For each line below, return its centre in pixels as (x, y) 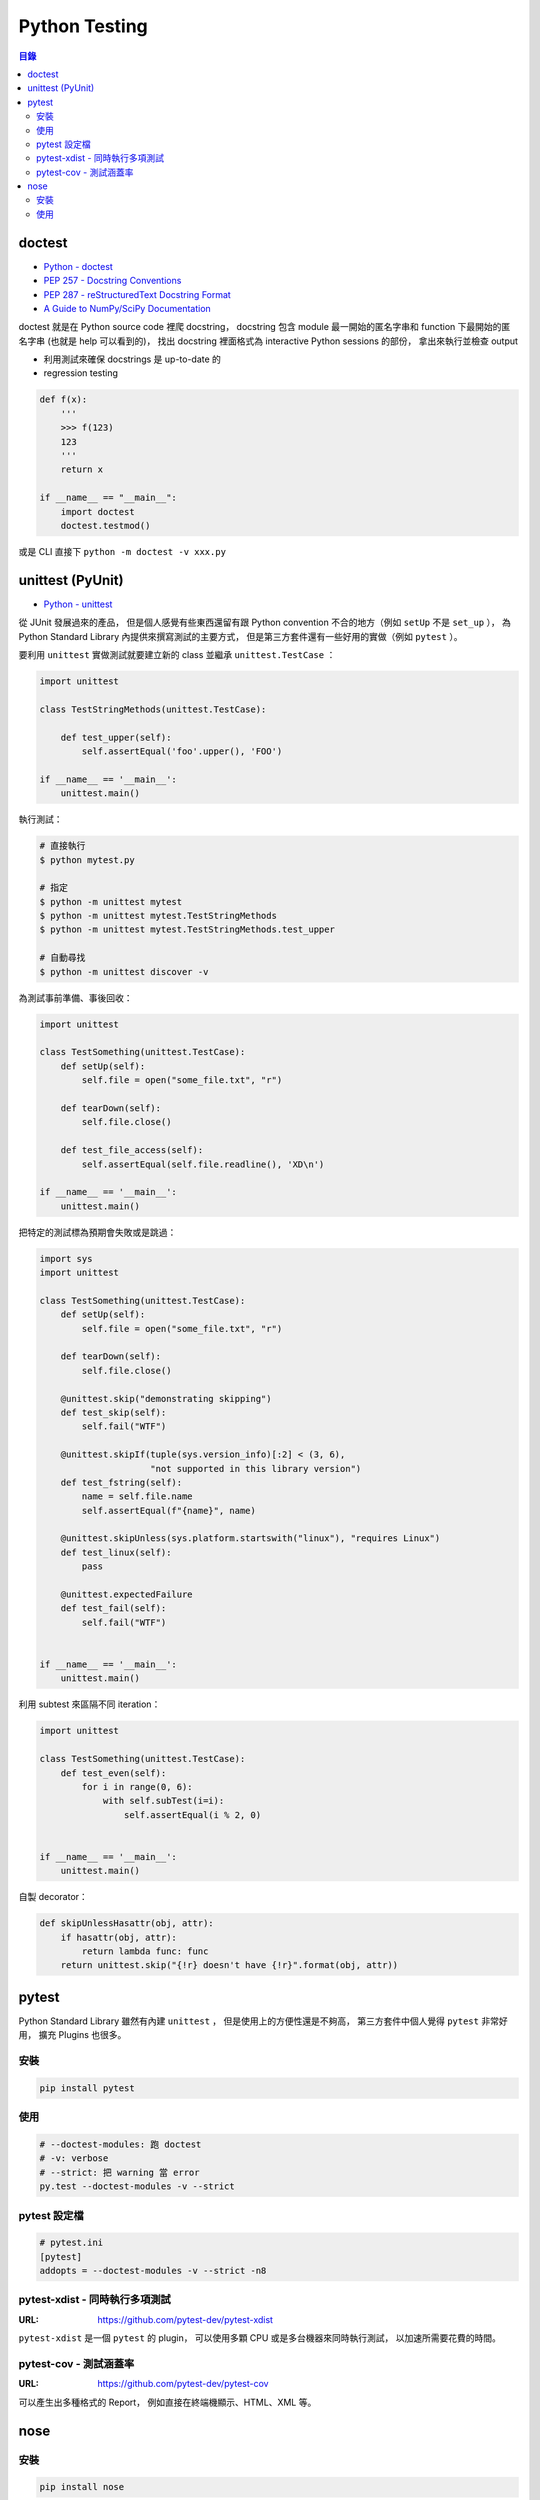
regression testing (81, 373)
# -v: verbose (74, 2158)
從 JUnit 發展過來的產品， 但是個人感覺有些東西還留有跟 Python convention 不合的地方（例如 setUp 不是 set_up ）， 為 (265, 622)
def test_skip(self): (113, 1412)
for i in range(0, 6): (137, 1786)
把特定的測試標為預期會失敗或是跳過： (97, 1232)
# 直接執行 (62, 846)
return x (82, 469)
